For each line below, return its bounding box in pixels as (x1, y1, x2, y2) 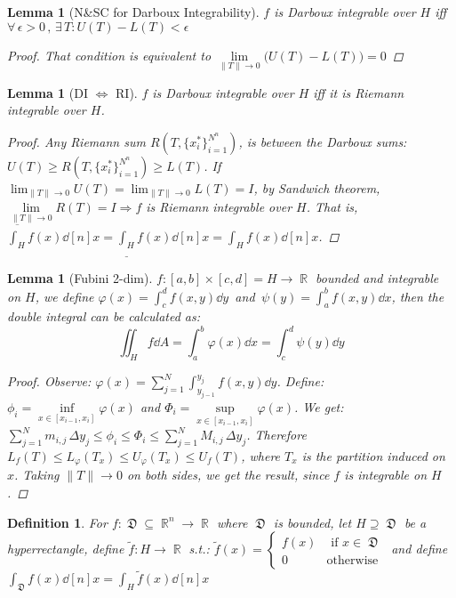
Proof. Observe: (7, 372, 92, 391)
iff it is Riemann (313, 83, 404, 101)
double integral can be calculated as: (7, 307, 201, 326)
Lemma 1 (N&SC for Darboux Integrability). (7, 3, 260, 20)
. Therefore (246, 425, 307, 444)
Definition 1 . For (7, 513, 108, 531)
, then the (391, 287, 444, 305)
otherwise (326, 554, 379, 568)
